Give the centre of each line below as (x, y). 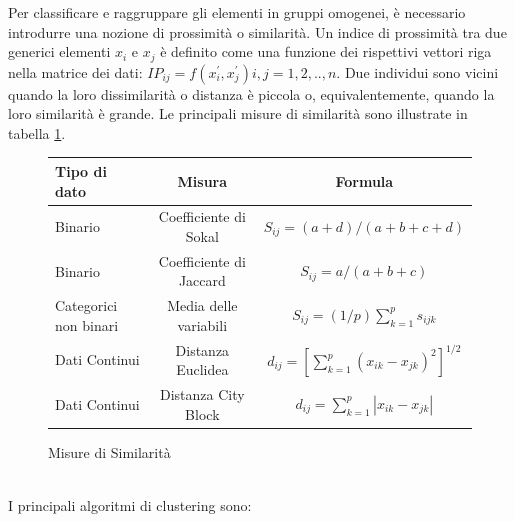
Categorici (86, 305)
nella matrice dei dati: (75, 71)
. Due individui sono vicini (417, 71)
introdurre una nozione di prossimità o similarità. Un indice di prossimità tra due (257, 31)
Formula (364, 180)
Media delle (202, 305)
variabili (202, 324)
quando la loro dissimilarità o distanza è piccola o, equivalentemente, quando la (251, 93)
